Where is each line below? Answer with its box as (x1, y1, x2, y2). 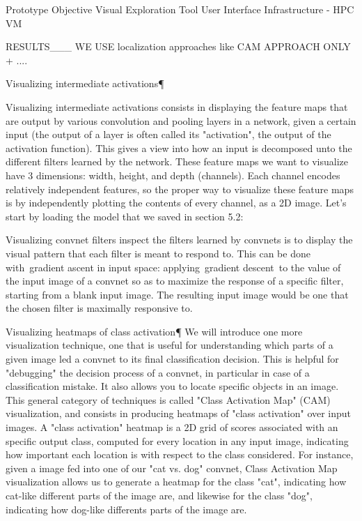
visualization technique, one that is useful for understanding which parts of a (6, 338, 333, 352)
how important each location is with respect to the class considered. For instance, (6, 447, 354, 462)
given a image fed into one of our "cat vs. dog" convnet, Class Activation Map (6, 460, 338, 475)
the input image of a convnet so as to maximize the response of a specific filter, (6, 273, 344, 288)
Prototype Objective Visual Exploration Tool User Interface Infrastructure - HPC (6, 2, 354, 16)
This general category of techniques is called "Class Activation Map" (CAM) (6, 392, 331, 407)
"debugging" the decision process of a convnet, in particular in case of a (6, 365, 310, 379)
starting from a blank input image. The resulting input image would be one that (6, 287, 349, 301)
